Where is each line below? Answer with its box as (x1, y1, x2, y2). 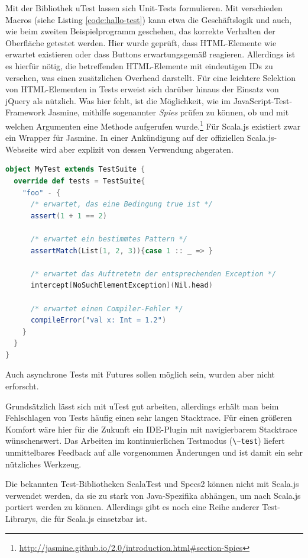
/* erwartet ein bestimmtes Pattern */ (30, 234, 187, 243)
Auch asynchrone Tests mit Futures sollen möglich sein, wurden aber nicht (5, 368, 275, 380)
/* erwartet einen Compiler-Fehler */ (30, 304, 183, 313)
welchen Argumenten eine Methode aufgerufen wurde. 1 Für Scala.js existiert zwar (5, 118, 301, 132)
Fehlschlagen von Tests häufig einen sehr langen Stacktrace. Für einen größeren (5, 411, 292, 424)
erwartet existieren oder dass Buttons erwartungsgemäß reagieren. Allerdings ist (5, 48, 296, 60)
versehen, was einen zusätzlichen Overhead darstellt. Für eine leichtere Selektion (5, 71, 296, 83)
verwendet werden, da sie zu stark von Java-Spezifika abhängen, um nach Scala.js (5, 489, 301, 501)
